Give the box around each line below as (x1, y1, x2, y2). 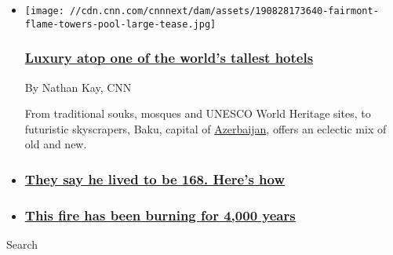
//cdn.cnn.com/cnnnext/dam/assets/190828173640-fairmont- (70, 5, 379, 16)
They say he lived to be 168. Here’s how (24, 169, 286, 188)
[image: (24, 5, 64, 16)
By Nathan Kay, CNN (24, 78, 132, 95)
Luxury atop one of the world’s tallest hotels (24, 48, 314, 67)
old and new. (24, 136, 87, 152)
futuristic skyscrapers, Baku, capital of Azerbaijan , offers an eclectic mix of (24, 120, 387, 137)
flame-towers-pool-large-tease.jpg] (24, 18, 217, 30)
